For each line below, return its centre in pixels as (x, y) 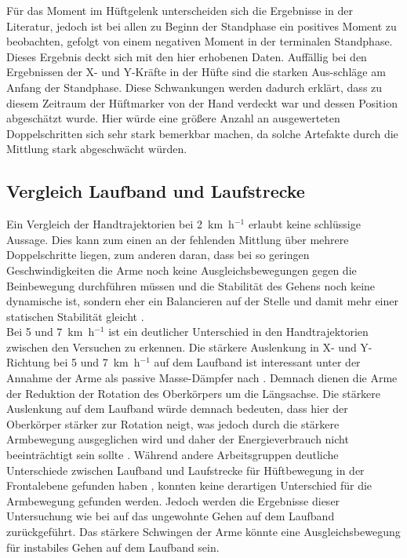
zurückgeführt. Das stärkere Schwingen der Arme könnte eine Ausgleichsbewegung (203, 532)
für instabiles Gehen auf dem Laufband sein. (113, 547)
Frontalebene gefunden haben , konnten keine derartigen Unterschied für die (189, 485)
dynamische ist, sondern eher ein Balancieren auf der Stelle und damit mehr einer (202, 301)
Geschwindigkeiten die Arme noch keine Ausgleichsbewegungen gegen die (182, 270)
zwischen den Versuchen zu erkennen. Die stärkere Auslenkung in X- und (182, 346)
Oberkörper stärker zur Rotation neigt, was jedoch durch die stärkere (173, 423)
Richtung (28, 362)
